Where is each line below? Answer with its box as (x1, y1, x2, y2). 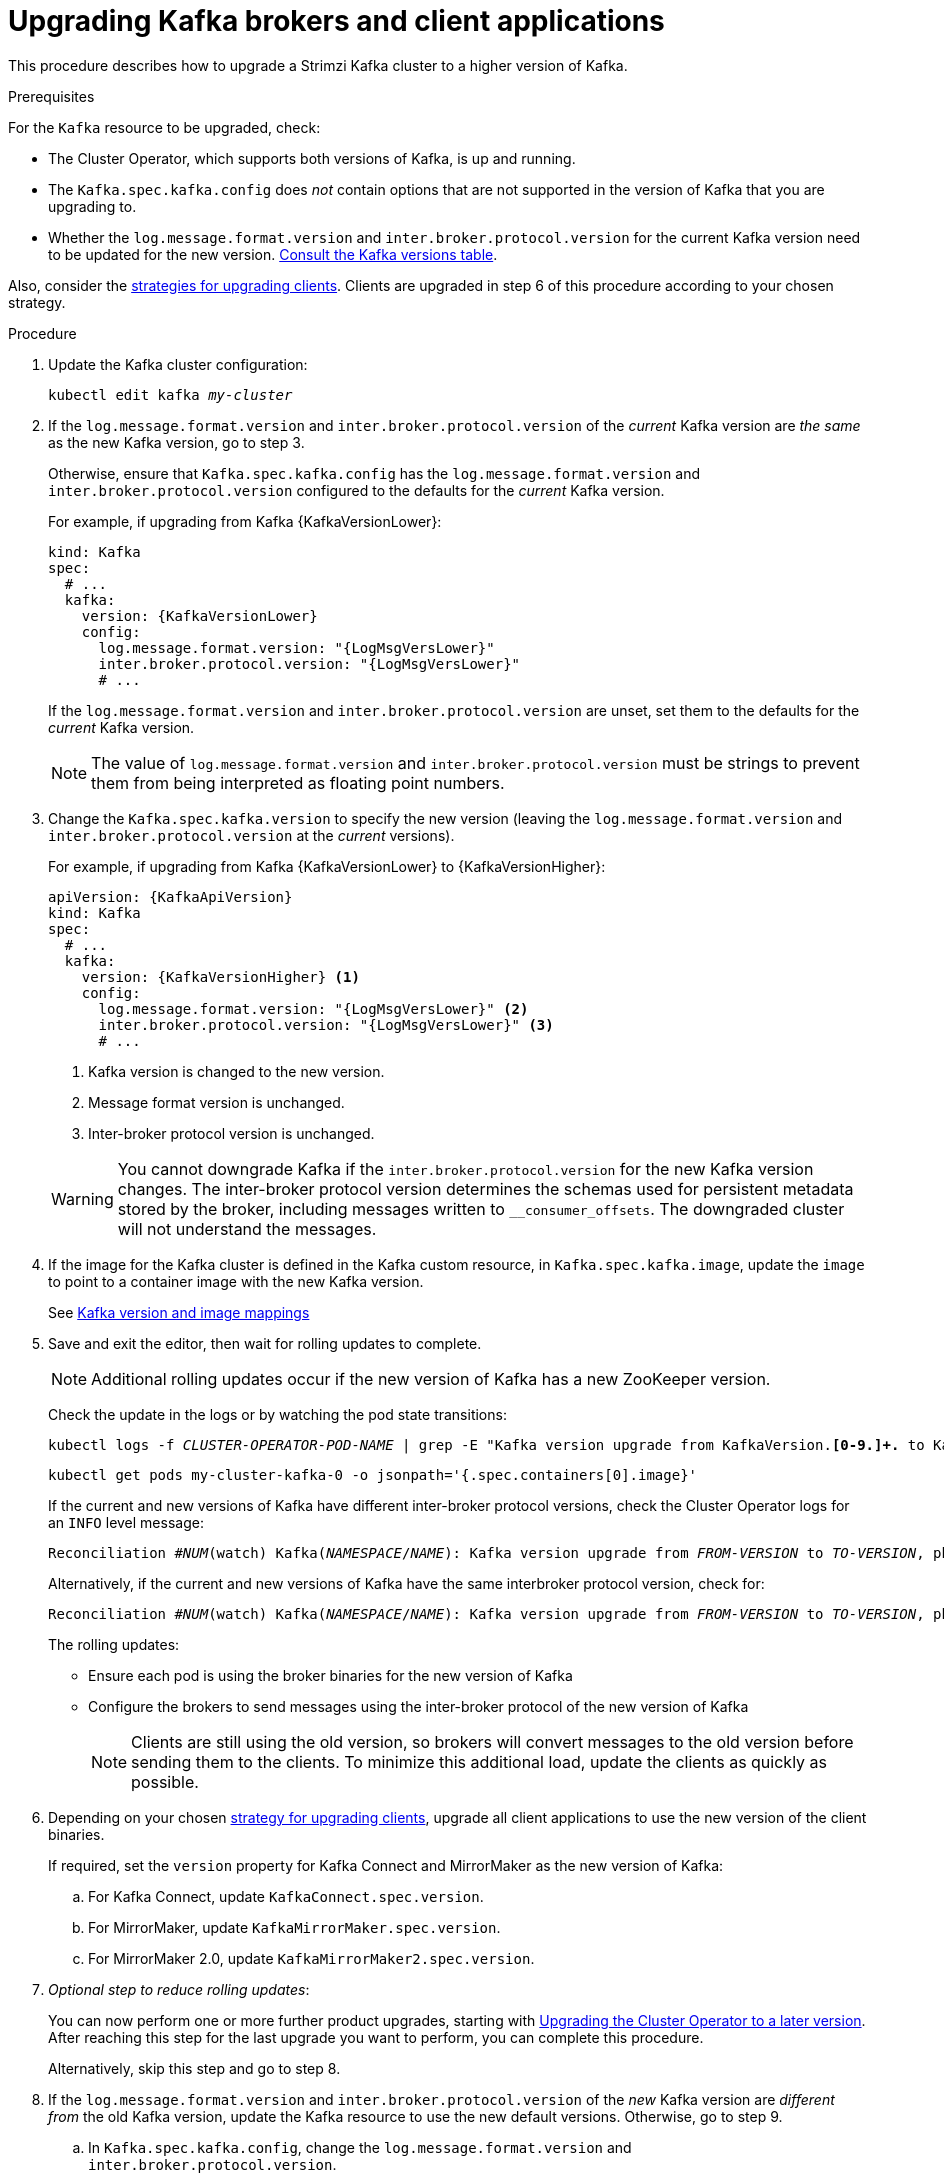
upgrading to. (48, 197, 137, 215)
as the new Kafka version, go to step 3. (48, 433, 305, 451)
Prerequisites (8, 87, 95, 105)
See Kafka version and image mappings (48, 1303, 310, 1321)
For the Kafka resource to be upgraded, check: (8, 118, 321, 136)
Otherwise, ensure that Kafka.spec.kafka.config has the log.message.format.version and (48, 464, 701, 482)
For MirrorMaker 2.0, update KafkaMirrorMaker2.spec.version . (88, 1949, 535, 1967)
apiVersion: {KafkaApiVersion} (48, 888, 293, 905)
